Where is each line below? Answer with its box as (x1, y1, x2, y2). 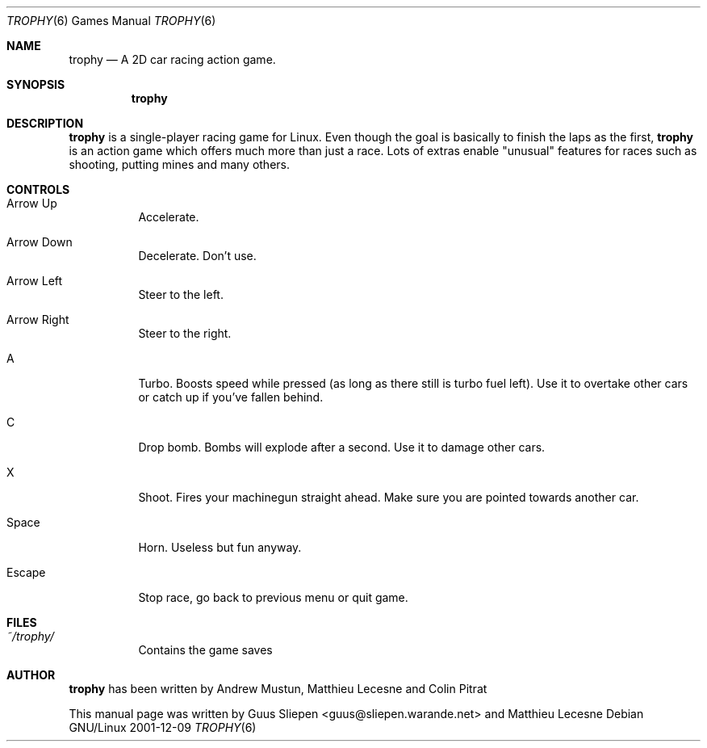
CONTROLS (6, 183, 70, 196)
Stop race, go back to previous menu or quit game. (138, 590, 408, 604)
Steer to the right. (138, 326, 232, 340)
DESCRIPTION (6, 116, 84, 130)
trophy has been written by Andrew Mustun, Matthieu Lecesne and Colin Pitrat (69, 682, 487, 695)
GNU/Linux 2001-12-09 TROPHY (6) (69, 721, 257, 734)
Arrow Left (6, 274, 63, 288)
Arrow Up (6, 196, 57, 210)
